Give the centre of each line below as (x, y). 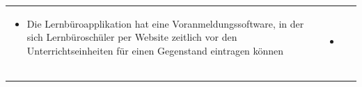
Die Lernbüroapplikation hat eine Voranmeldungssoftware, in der (165, 23)
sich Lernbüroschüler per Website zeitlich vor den (132, 37)
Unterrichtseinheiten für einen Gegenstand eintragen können (155, 50)
